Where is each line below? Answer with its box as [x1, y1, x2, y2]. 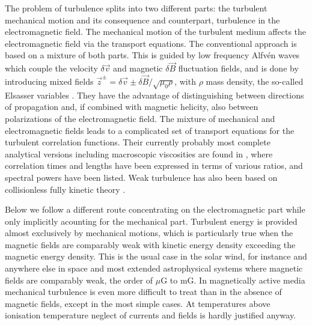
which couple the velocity [5, 62, 98, 74]
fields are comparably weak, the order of [5, 273, 153, 286]
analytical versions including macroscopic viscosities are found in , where [5, 147, 273, 160]
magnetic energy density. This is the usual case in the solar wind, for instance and [5, 250, 307, 263]
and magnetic [113, 62, 163, 74]
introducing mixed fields [5, 75, 94, 87]
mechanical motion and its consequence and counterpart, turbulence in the [5, 13, 280, 26]
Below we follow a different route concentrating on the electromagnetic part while [5, 203, 305, 216]
